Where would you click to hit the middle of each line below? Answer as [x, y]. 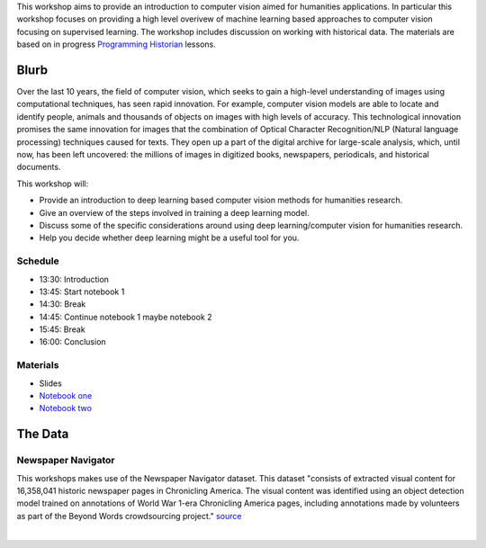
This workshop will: [53, 184]
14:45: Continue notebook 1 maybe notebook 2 [126, 317]
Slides [50, 383]
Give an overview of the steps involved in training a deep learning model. [174, 212]
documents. [39, 167]
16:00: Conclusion [73, 342]
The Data [43, 434]
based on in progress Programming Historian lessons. [116, 44]
